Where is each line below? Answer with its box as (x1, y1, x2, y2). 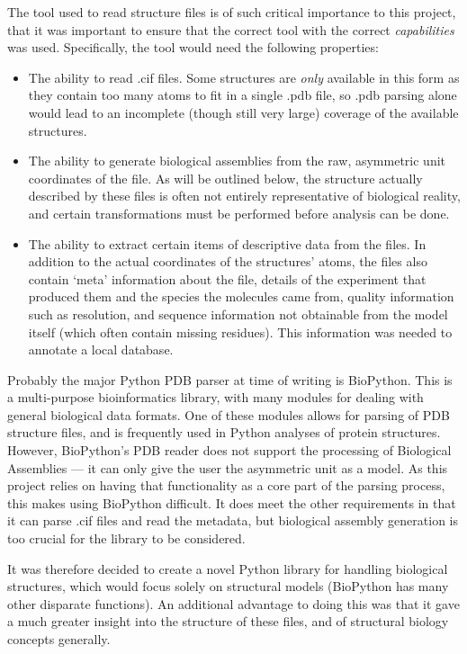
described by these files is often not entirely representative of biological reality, (28, 186, 461, 205)
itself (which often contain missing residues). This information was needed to (28, 322, 453, 341)
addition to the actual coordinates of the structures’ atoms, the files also (28, 252, 427, 271)
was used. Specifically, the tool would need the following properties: (7, 38, 379, 57)
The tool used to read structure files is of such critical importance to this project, (7, 3, 456, 21)
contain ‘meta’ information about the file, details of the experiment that (28, 269, 427, 288)
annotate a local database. (28, 340, 174, 359)
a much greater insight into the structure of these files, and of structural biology (7, 612, 449, 631)
